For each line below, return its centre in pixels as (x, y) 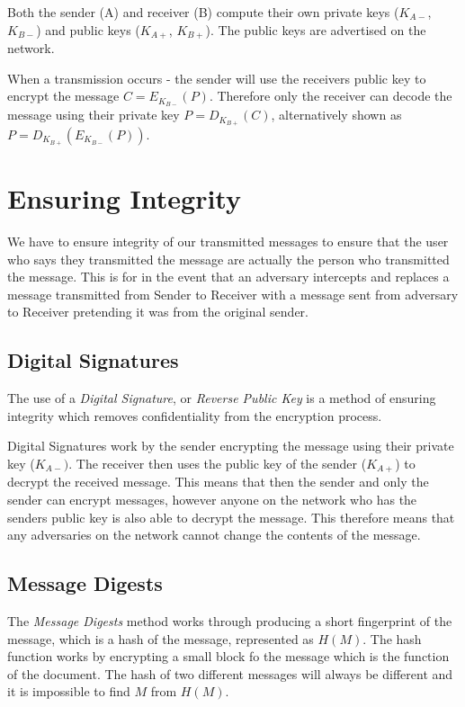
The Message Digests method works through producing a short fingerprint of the (230, 621)
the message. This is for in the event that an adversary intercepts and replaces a (228, 277)
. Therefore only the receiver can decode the (331, 96)
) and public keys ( (88, 29)
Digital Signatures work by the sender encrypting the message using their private (231, 446)
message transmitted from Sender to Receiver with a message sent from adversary (233, 294)
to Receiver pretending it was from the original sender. (158, 312)
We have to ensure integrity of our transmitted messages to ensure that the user (228, 242)
